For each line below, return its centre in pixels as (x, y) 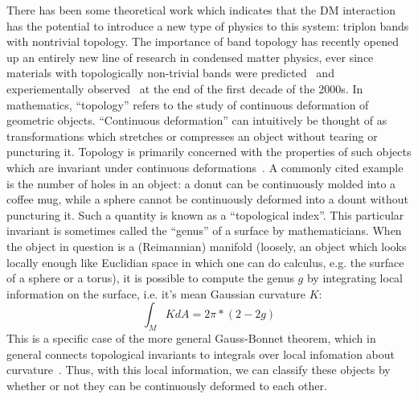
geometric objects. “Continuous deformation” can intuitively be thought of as (197, 120)
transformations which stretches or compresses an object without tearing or (192, 136)
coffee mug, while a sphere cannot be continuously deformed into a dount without (207, 199)
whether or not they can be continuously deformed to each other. (167, 385)
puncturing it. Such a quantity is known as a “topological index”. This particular (205, 214)
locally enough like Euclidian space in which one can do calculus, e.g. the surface (205, 262)
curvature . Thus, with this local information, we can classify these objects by (199, 370)
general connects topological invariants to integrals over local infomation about (201, 354)
